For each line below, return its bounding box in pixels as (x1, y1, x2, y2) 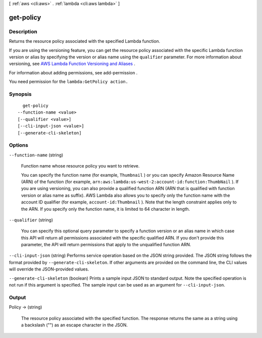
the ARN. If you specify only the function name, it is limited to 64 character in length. (21, 206, 190, 212)
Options (9, 142, 29, 149)
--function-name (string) (9, 152, 64, 158)
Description (9, 28, 37, 35)
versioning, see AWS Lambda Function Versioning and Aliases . (9, 61, 135, 67)
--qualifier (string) (9, 217, 53, 223)
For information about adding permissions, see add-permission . (9, 69, 138, 75)
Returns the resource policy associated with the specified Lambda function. (9, 38, 160, 44)
